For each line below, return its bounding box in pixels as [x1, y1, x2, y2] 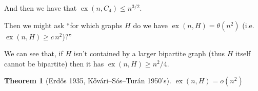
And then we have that [4, 3, 77, 13]
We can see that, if [4, 48, 63, 59]
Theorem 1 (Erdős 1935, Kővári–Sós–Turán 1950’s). [4, 75, 171, 86]
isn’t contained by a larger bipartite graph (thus [73, 48, 225, 59]
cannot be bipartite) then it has [4, 58, 104, 69]
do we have [133, 19, 168, 30]
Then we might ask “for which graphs [4, 19, 123, 30]
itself [235, 48, 251, 59]
